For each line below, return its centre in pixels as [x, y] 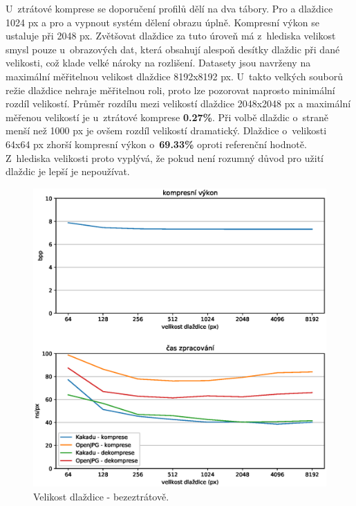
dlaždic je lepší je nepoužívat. [68, 171]
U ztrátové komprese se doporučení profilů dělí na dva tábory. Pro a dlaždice [169, 8]
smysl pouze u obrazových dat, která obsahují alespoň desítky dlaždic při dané [173, 49]
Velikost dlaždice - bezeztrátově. [101, 496]
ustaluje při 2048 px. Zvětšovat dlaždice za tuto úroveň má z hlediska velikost [171, 36]
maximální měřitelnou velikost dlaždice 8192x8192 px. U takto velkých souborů [174, 76]
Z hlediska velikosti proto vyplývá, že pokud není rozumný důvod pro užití [165, 157]
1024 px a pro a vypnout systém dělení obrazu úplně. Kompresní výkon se [162, 22]
